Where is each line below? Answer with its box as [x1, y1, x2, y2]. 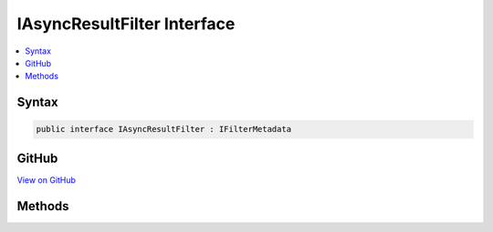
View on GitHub [16, 174, 77, 186]
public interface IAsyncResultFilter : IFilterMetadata [36, 124, 292, 135]
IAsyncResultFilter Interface [16, 14, 236, 34]
